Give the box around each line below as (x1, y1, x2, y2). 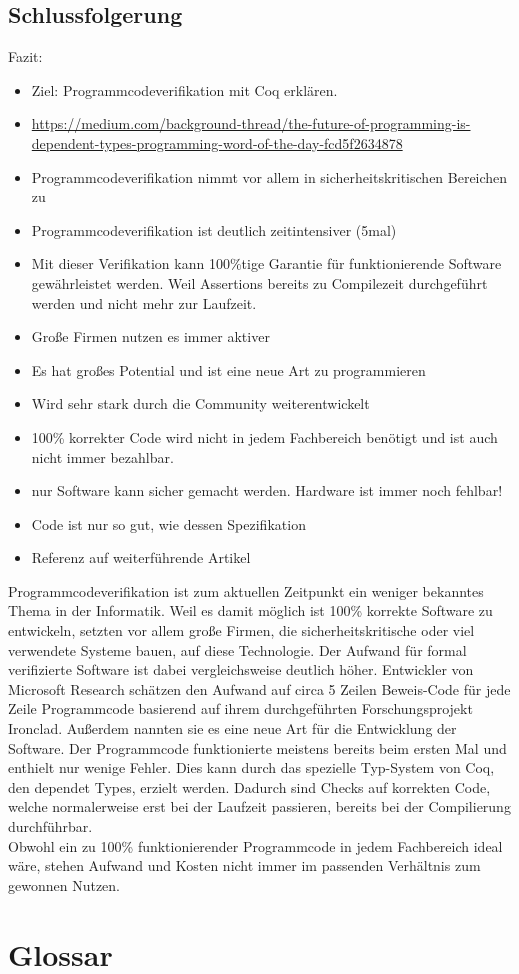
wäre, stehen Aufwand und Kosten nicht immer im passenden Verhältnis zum (8, 855, 481, 876)
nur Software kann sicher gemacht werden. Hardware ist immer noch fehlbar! (31, 480, 503, 501)
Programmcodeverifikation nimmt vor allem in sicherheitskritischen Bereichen (31, 166, 508, 187)
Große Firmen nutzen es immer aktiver (31, 326, 270, 347)
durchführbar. (8, 816, 93, 837)
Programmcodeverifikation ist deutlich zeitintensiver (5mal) (31, 219, 397, 240)
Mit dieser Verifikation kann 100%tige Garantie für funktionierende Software (31, 253, 502, 274)
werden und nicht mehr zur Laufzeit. (31, 292, 257, 313)
